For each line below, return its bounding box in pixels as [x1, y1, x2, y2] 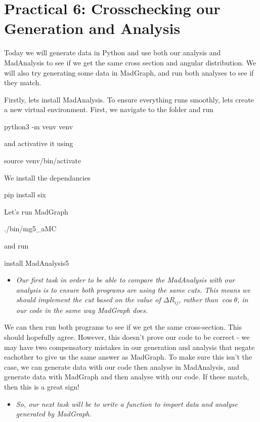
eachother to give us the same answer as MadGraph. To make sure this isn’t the [4, 351, 252, 362]
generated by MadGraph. [16, 408, 92, 419]
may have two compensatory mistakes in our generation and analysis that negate [4, 341, 255, 352]
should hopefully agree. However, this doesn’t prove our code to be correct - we [4, 332, 250, 342]
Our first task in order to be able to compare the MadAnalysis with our [16, 274, 235, 285]
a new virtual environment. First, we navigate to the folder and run [4, 104, 213, 115]
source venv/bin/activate [4, 155, 81, 166]
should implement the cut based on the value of [16, 294, 161, 305]
